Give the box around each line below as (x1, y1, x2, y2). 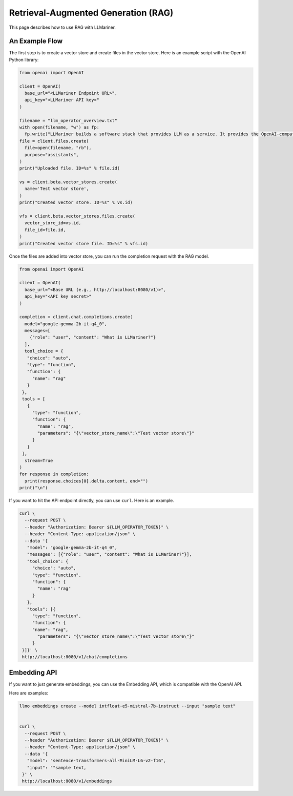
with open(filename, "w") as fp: (19, 125, 100, 130)
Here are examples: (9, 690, 48, 696)
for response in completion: (19, 471, 89, 477)
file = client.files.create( (19, 138, 89, 144)
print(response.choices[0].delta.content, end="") (24, 478, 148, 483)
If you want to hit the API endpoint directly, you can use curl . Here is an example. (9, 498, 174, 503)
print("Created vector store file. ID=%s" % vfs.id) (19, 241, 148, 246)
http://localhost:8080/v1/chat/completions (22, 654, 128, 660)
